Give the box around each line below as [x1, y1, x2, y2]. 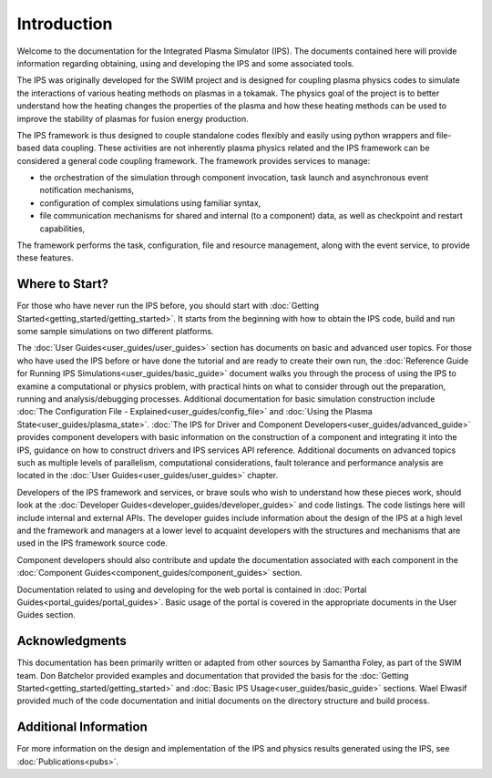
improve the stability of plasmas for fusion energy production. [16, 113, 250, 124]
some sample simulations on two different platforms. [16, 326, 214, 337]
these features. [16, 252, 74, 263]
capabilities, [39, 223, 86, 234]
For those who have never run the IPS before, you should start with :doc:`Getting [16, 301, 319, 312]
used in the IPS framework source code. [16, 537, 169, 548]
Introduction [16, 14, 113, 34]
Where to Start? [16, 276, 109, 292]
